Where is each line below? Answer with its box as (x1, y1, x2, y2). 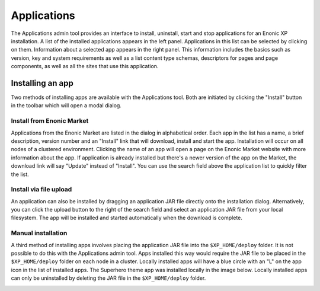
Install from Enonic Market (11, 117, 89, 125)
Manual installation (11, 229, 68, 237)
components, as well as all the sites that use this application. (11, 63, 159, 70)
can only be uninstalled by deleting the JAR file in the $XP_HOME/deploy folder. (11, 274, 206, 282)
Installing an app (11, 78, 74, 88)
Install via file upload (11, 186, 72, 194)
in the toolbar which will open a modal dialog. (11, 102, 121, 109)
